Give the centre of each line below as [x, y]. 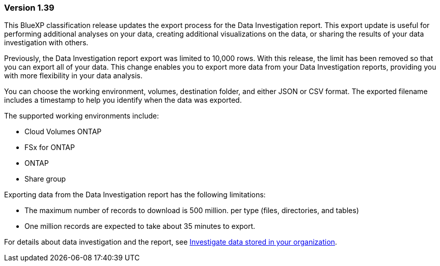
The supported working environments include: [81, 116]
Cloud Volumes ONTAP [63, 132]
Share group [45, 179]
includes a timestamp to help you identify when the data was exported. [123, 100]
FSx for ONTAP [50, 147]
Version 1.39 [29, 8]
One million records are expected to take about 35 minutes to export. [140, 226]
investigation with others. [46, 43]
